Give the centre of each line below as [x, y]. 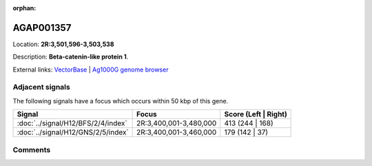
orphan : [24, 8]
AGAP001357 [42, 28]
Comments [32, 149]
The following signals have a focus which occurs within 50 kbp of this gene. [121, 101]
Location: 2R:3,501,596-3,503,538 [63, 44]
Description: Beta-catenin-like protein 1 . [71, 57]
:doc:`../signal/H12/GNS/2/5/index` [73, 132]
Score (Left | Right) [256, 114]
